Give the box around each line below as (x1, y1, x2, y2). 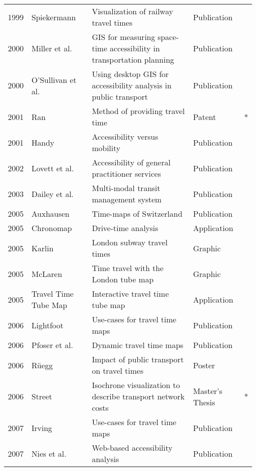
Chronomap (32, 222, 72, 234)
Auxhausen (32, 208, 70, 219)
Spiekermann (32, 11, 76, 23)
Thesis (193, 396, 215, 408)
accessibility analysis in (92, 79, 172, 91)
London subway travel (92, 236, 168, 248)
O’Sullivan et (32, 74, 77, 85)
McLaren (32, 268, 63, 279)
